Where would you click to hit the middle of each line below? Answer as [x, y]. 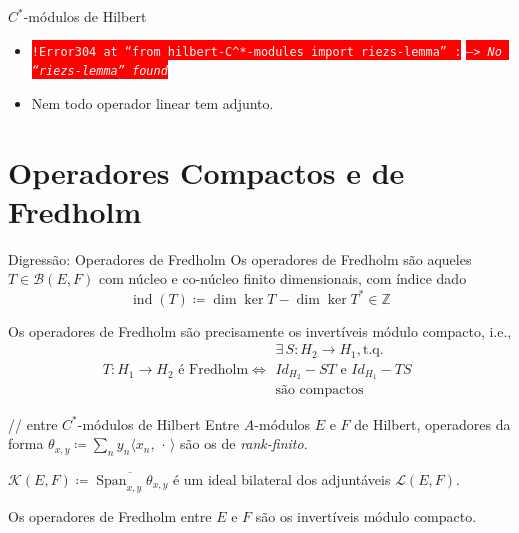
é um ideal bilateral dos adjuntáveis [281, 478]
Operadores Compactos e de [206, 171]
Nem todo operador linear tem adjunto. [152, 102]
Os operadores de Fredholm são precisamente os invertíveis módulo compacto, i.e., [260, 330]
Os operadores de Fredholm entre [110, 515]
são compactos [319, 390]
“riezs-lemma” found [99, 71]
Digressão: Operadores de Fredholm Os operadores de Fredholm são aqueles [240, 258]
